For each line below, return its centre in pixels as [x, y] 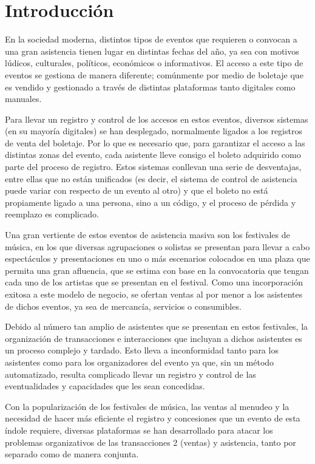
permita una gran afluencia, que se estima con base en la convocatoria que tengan [157, 270]
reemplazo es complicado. [52, 214]
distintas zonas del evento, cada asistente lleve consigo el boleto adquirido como [153, 155]
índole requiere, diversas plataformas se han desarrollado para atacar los [139, 430]
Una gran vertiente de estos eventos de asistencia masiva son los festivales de [147, 235]
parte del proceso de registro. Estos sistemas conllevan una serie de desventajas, [153, 167]
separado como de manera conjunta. [72, 454]
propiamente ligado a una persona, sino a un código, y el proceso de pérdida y [151, 202]
